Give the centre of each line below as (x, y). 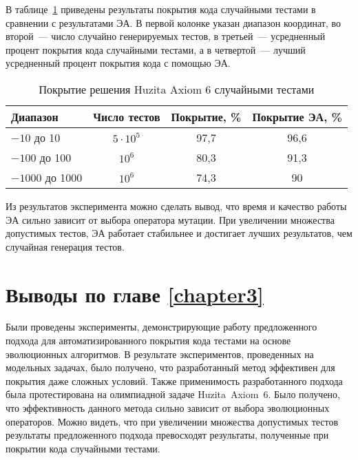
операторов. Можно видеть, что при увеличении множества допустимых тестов (172, 421)
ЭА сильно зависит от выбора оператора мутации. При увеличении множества (170, 219)
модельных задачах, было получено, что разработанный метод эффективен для (170, 367)
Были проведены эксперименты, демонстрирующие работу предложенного (161, 327)
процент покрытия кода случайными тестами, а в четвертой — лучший (156, 49)
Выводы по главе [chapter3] (135, 294)
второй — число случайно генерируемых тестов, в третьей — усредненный (166, 36)
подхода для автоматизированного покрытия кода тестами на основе (148, 341)
